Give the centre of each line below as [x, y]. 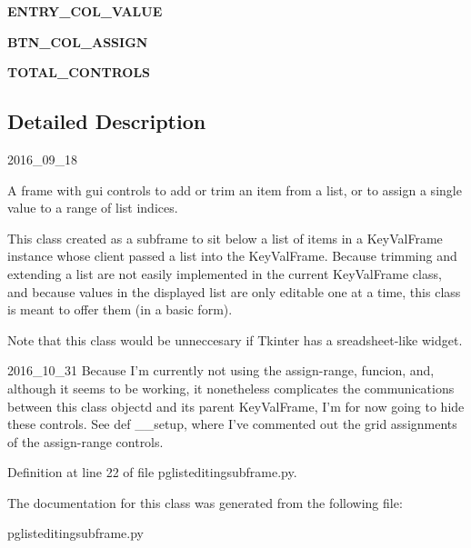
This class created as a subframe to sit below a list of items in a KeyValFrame [225, 238]
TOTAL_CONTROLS [79, 72]
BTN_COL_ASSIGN [78, 41]
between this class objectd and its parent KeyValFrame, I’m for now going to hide [236, 406]
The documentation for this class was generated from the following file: [205, 502]
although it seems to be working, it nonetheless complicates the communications [231, 388]
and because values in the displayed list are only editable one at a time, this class [234, 291]
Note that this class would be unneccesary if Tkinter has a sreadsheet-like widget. [235, 339]
